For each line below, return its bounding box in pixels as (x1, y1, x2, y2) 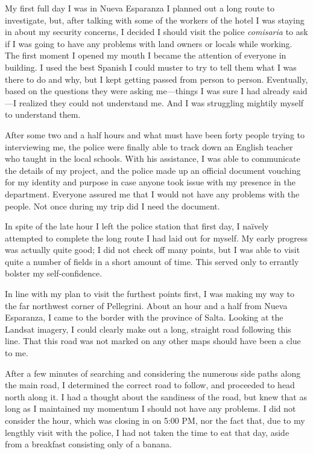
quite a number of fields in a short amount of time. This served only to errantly (5, 255, 299, 267)
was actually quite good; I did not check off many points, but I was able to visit (5, 243, 300, 256)
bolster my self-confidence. (5, 267, 103, 280)
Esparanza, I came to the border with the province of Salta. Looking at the (5, 311, 283, 324)
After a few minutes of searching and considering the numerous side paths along (5, 366, 301, 379)
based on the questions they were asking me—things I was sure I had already (5, 85, 290, 97)
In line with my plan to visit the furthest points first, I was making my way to (5, 287, 294, 300)
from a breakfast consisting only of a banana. (5, 438, 172, 450)
